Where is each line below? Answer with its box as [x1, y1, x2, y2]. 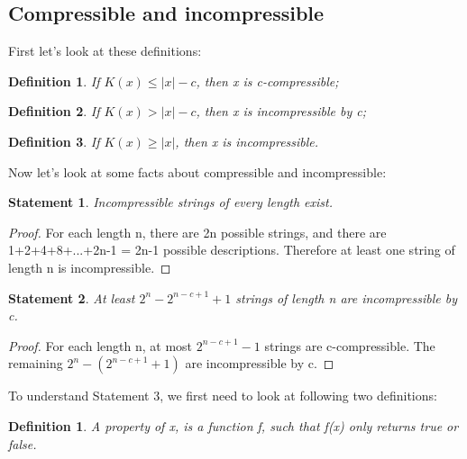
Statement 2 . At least [8, 288, 135, 307]
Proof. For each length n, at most [8, 336, 193, 355]
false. [8, 434, 37, 453]
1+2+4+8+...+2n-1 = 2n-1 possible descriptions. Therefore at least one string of [8, 240, 455, 259]
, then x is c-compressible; [196, 71, 339, 90]
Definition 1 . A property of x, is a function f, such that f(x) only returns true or [8, 416, 459, 435]
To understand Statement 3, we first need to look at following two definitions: [8, 386, 437, 405]
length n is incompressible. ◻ [8, 257, 171, 276]
